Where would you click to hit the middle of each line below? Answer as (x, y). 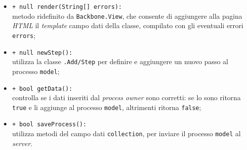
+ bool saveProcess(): (49, 125)
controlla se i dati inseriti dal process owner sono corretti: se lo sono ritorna (126, 97)
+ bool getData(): (42, 89)
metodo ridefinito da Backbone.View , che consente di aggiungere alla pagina (127, 16)
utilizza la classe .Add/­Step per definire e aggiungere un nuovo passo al (120, 61)
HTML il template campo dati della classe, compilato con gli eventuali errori (128, 25)
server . (22, 143)
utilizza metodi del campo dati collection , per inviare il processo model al (126, 133)
